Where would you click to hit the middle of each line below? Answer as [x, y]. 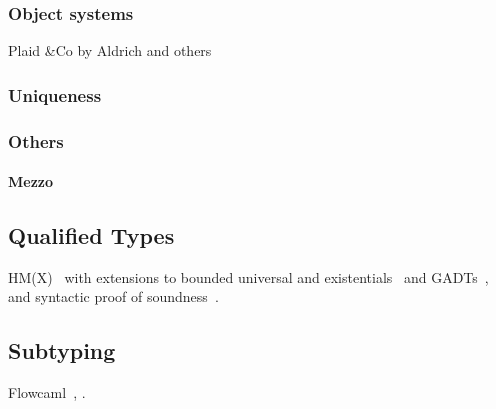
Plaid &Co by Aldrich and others [110, 50]
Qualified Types [91, 235]
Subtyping [62, 350]
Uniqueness [55, 94]
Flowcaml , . [47, 392]
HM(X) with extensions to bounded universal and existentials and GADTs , [248, 276]
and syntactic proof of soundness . [113, 296]
